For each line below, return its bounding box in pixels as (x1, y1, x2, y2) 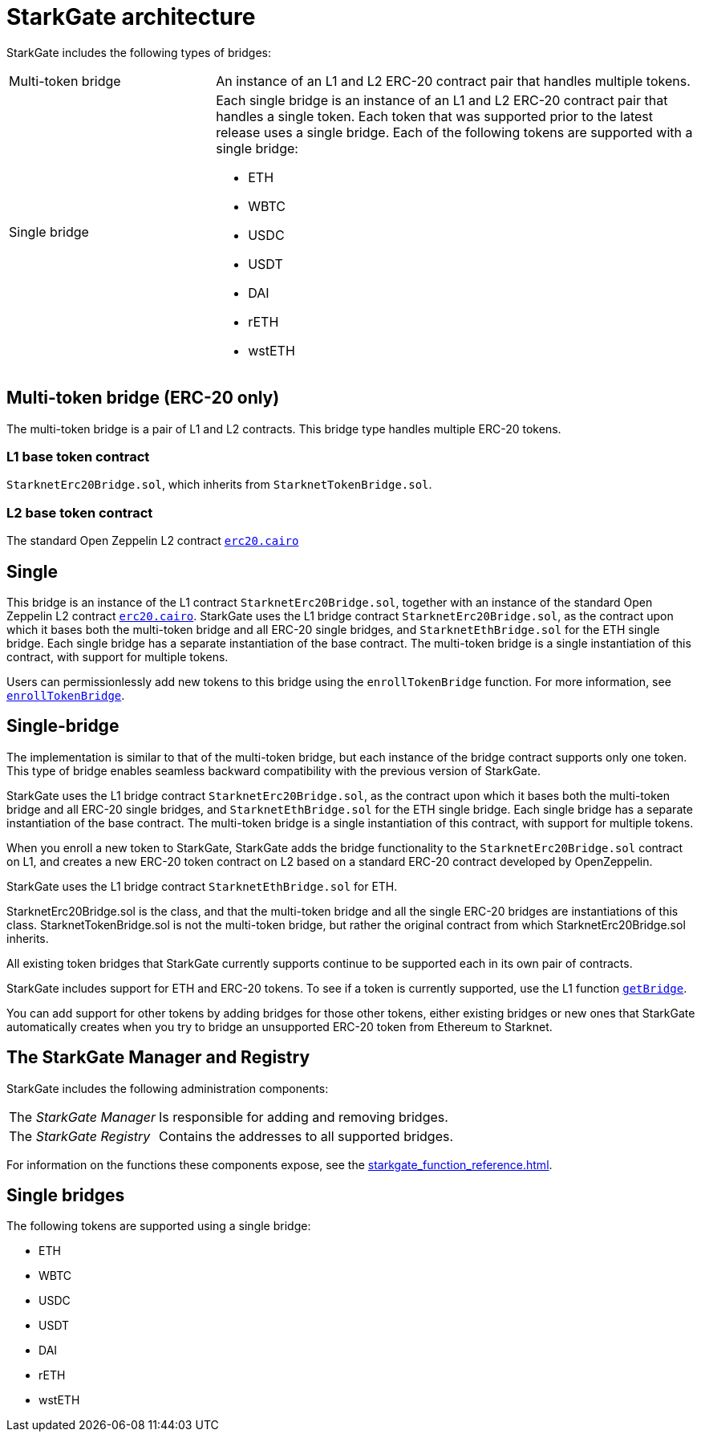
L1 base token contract (6, 448, 150, 465)
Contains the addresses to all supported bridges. (159, 1127, 454, 1144)
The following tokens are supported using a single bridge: (6, 1219, 311, 1233)
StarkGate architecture (6, 3, 256, 30)
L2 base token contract (6, 504, 153, 521)
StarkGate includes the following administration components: (6, 1081, 329, 1095)
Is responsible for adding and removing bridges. (159, 1108, 448, 1125)
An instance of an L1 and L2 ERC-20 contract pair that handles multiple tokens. (216, 72, 691, 89)
